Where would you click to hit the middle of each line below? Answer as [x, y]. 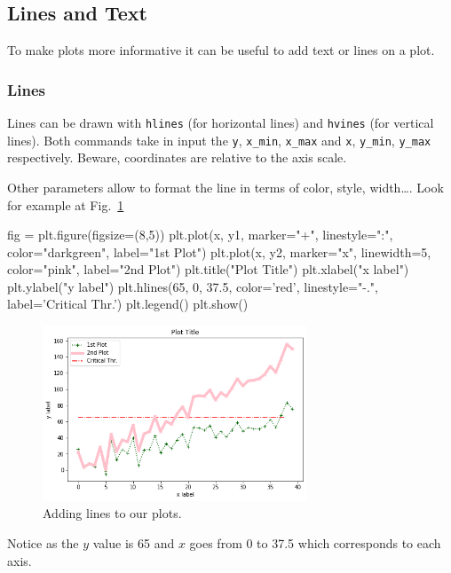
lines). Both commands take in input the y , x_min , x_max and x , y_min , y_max [219, 140]
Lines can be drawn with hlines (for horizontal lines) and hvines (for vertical [221, 123]
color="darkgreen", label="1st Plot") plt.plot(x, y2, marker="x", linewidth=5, [219, 251]
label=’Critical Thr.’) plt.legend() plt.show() [128, 304]
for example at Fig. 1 [66, 204]
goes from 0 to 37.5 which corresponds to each [315, 542]
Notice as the [43, 542]
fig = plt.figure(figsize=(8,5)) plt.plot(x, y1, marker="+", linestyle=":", [200, 235]
